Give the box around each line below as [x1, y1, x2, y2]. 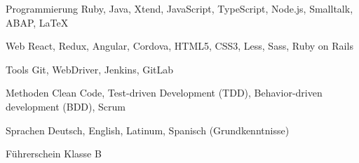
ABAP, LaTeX [6, 15, 69, 29]
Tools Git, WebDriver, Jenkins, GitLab [6, 62, 174, 76]
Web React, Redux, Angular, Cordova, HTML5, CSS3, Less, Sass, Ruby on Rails [6, 38, 353, 53]
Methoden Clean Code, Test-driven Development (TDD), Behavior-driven [6, 85, 323, 100]
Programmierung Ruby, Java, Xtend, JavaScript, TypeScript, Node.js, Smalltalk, [6, 1, 353, 15]
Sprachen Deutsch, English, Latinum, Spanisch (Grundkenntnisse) [6, 122, 290, 137]
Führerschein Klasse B [6, 146, 102, 161]
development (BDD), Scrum [6, 99, 126, 113]
